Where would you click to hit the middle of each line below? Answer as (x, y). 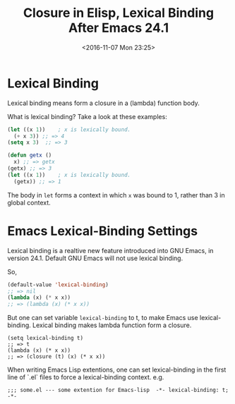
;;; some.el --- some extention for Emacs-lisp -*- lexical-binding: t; (118, 390)
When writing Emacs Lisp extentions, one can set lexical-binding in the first (117, 370)
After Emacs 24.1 (119, 28)
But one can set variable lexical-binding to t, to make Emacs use (103, 318)
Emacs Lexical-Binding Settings (103, 231)
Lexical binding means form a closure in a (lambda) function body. (103, 103)
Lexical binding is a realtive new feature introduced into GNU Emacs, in (110, 250)
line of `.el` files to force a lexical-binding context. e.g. (86, 377)
